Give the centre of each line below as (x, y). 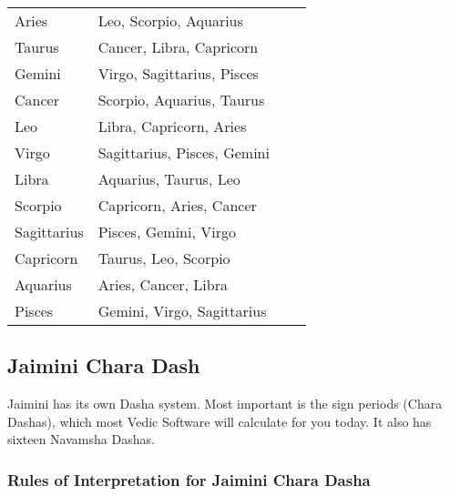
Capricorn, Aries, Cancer (177, 205)
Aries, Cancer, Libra (163, 284)
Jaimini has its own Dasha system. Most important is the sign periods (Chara (225, 404)
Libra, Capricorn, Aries (172, 126)
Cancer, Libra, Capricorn (178, 47)
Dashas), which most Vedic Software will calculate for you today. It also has (220, 421)
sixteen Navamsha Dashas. (81, 439)
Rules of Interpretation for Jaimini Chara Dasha (189, 479)
